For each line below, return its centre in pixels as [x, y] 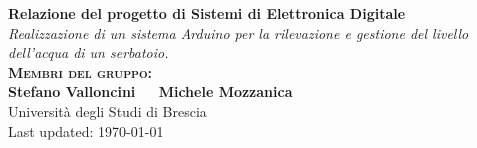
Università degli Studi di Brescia [107, 110]
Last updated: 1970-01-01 [86, 130]
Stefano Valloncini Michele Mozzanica [150, 91]
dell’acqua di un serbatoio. [88, 52]
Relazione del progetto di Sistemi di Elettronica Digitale [207, 13]
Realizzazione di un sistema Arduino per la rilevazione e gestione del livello [238, 32]
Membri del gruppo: [80, 71]
